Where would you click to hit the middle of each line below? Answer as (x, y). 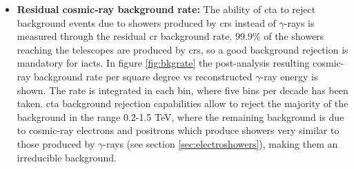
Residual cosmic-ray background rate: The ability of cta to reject (166, 9)
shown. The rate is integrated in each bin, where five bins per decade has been (183, 90)
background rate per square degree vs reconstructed (143, 76)
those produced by (56, 143)
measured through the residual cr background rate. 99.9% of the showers (170, 36)
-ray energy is (289, 76)
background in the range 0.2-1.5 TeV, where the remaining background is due (180, 116)
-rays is (299, 22)
